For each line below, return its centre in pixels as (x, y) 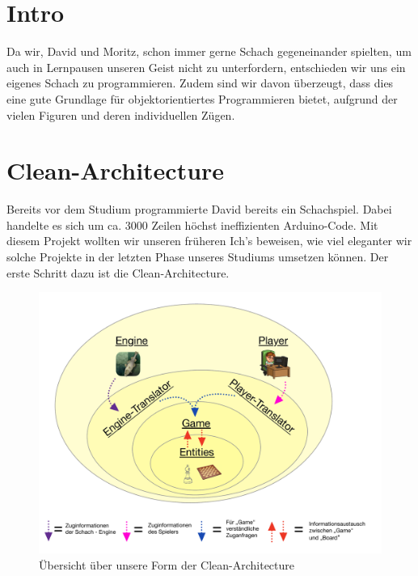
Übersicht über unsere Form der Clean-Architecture (167, 564)
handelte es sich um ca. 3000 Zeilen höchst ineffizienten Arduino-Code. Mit (192, 224)
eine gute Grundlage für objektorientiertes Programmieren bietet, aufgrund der (202, 98)
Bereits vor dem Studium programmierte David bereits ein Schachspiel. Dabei (199, 209)
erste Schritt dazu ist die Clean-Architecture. (118, 272)
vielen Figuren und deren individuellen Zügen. (121, 114)
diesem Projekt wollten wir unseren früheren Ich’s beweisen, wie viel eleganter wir (209, 241)
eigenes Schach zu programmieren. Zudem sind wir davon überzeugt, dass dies (200, 83)
